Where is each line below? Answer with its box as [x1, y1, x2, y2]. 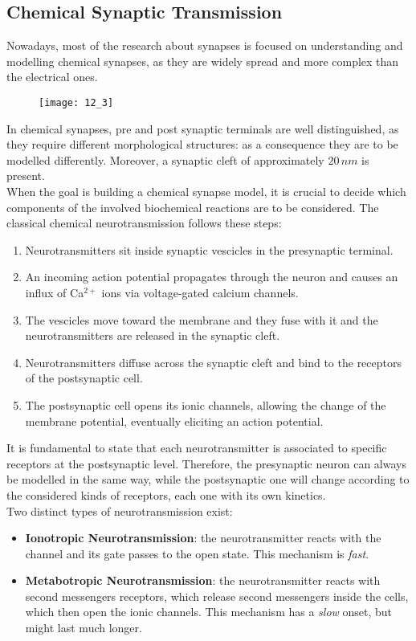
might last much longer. [25, 619, 142, 636]
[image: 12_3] [39, 96, 114, 108]
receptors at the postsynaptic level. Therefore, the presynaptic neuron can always [6, 455, 406, 472]
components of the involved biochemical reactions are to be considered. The [6, 198, 379, 215]
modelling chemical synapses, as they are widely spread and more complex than [6, 52, 399, 69]
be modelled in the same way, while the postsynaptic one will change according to [6, 471, 410, 488]
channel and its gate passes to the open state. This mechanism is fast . [25, 545, 369, 561]
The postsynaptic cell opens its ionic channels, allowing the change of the [25, 396, 386, 413]
